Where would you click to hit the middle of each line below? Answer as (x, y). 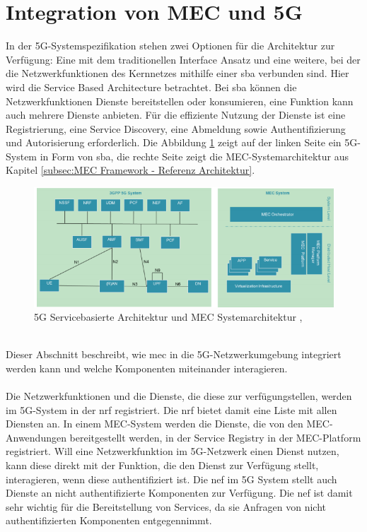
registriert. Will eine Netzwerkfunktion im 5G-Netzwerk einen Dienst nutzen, (173, 451)
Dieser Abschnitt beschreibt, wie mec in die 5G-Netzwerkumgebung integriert (174, 354)
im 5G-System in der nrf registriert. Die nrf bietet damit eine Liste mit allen (171, 409)
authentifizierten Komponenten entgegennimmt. (109, 520)
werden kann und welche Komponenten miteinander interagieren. (147, 368)
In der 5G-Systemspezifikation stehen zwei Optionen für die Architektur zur (170, 46)
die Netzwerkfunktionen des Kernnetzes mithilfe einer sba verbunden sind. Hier (177, 73)
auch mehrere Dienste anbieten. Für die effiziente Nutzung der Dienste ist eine (176, 115)
